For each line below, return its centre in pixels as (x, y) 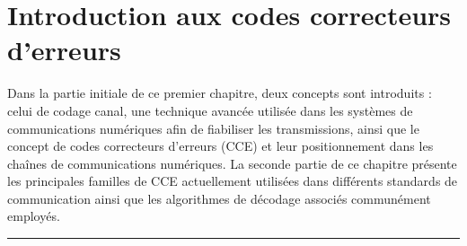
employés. (34, 216)
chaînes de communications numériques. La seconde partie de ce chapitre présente (232, 163)
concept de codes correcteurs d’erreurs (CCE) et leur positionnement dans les (220, 146)
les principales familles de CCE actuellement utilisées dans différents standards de (233, 181)
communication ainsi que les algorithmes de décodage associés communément (219, 198)
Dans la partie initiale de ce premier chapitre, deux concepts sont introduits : (220, 93)
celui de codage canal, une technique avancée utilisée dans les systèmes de (210, 110)
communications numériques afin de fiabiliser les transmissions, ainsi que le (213, 128)
